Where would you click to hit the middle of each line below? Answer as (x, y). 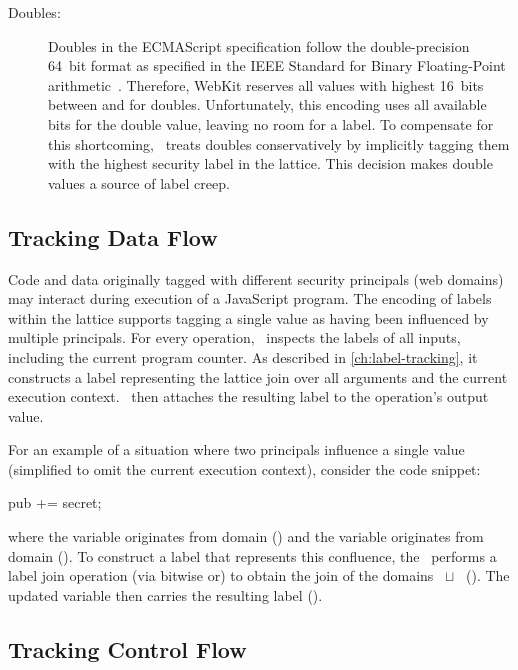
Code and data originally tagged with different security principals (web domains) (256, 278)
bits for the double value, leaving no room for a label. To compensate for (271, 123)
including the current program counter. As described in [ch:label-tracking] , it (243, 356)
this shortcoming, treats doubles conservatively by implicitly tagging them (279, 143)
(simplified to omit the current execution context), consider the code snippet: (244, 468)
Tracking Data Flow (113, 236)
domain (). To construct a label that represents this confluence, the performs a (252, 555)
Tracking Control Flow (127, 648)
